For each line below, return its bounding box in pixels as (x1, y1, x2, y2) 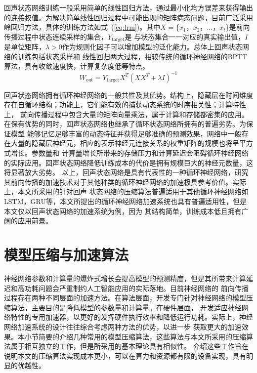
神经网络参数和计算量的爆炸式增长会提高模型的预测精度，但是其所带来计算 (4, 273, 246, 283)
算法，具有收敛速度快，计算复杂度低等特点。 (4, 61, 149, 71)
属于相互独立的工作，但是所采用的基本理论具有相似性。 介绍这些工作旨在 (10, 341, 249, 351)
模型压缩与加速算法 (4, 245, 129, 265)
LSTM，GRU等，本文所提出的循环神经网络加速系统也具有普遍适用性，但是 (4, 196, 247, 207)
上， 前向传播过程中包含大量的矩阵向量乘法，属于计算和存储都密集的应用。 (4, 109, 249, 119)
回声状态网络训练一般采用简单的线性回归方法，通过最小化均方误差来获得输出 (4, 2, 253, 12)
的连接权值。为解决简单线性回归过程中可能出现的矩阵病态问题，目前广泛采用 (4, 12, 253, 22)
